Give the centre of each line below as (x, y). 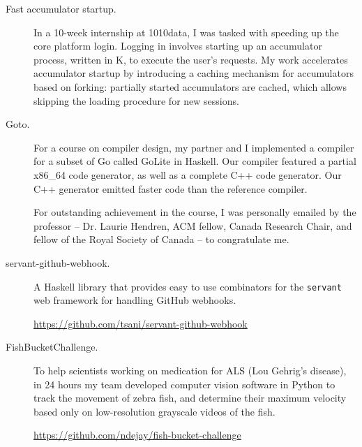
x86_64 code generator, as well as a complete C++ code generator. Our (188, 174)
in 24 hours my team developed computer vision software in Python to (184, 384)
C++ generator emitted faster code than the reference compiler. (171, 188)
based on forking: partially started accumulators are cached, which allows (190, 86)
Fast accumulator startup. (61, 8)
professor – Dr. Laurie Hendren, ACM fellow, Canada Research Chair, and (193, 225)
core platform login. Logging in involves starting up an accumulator (178, 46)
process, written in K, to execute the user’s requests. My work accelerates (191, 59)
